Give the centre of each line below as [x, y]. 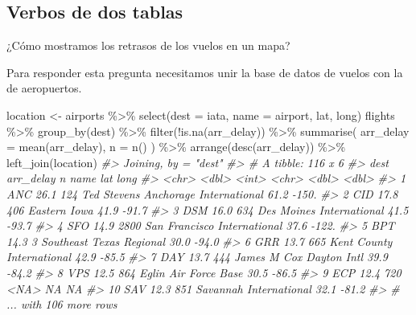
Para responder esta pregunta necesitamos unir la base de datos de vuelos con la [205, 72]
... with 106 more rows [62, 304]
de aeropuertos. [44, 88]
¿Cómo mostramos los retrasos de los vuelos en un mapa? [148, 45]
